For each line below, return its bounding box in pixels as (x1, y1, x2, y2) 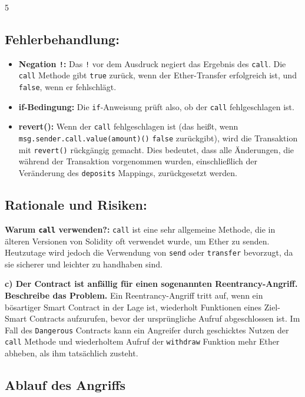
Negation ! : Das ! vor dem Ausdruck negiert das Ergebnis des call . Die (18, 57, 286, 70)
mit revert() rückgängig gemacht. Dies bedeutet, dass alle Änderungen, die (18, 143, 294, 156)
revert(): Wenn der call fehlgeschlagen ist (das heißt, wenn (18, 120, 238, 133)
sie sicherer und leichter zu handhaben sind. (5, 257, 163, 270)
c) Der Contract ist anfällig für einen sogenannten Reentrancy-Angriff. (5, 277, 298, 290)
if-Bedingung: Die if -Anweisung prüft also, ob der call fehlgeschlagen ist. (18, 100, 294, 113)
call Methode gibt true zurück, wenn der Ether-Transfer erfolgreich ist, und (18, 69, 297, 81)
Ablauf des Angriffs (5, 376, 126, 394)
